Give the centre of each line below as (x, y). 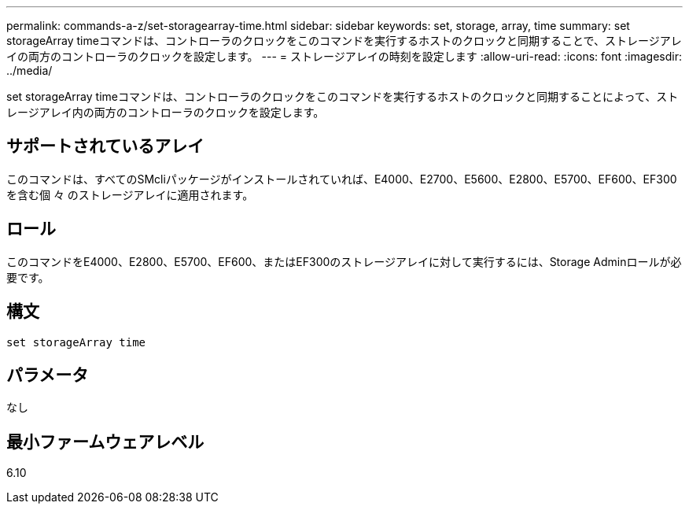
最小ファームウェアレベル (105, 442)
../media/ (29, 70)
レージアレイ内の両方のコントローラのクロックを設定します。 (166, 112)
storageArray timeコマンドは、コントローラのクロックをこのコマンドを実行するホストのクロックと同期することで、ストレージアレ (344, 41)
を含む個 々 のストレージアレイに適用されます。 (130, 194)
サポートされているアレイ (105, 146)
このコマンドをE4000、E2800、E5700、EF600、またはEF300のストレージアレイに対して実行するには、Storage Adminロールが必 (344, 261)
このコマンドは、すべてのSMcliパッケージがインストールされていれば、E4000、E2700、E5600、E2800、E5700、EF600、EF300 (342, 179)
